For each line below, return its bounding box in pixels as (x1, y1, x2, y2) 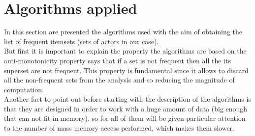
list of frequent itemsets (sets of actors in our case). (4, 36, 159, 46)
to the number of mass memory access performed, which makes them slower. (4, 123, 235, 133)
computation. (4, 84, 44, 94)
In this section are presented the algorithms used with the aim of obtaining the (4, 27, 242, 37)
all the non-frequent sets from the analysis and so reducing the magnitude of (4, 75, 235, 85)
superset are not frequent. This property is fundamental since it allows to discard (4, 65, 249, 75)
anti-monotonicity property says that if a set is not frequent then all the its (4, 55, 231, 65)
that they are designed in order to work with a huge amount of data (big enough (4, 103, 248, 113)
